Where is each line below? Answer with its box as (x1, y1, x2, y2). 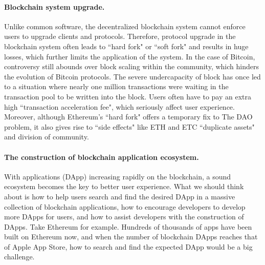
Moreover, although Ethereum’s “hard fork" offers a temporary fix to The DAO (4, 111, 253, 122)
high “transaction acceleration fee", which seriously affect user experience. (4, 101, 235, 112)
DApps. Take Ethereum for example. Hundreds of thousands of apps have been (4, 221, 252, 232)
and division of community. (4, 131, 89, 142)
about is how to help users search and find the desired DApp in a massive (4, 191, 235, 201)
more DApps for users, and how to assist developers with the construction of (4, 211, 244, 222)
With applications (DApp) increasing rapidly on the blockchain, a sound (4, 171, 231, 181)
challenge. (4, 251, 35, 262)
